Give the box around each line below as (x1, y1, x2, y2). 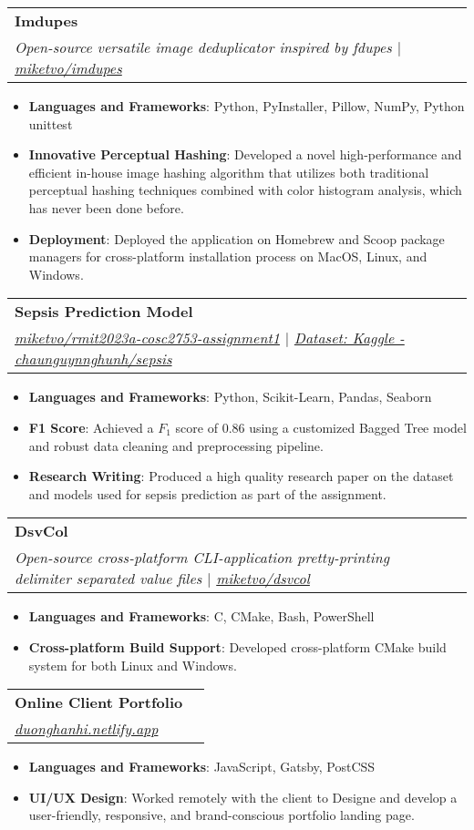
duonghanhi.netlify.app (15, 718, 159, 740)
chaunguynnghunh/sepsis (15, 348, 172, 370)
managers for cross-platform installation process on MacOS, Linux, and (28, 247, 428, 266)
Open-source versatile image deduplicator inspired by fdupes (15, 36, 392, 57)
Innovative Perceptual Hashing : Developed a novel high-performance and (28, 145, 462, 164)
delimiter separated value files (15, 568, 202, 589)
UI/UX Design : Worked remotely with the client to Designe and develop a (28, 787, 458, 806)
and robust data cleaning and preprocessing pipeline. (28, 435, 324, 455)
